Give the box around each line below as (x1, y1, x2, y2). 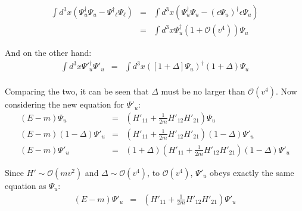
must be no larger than (161, 85, 245, 97)
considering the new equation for (5, 98, 124, 111)
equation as (5, 179, 46, 191)
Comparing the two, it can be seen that (5, 85, 149, 97)
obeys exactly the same (210, 166, 294, 178)
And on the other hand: (5, 46, 92, 59)
